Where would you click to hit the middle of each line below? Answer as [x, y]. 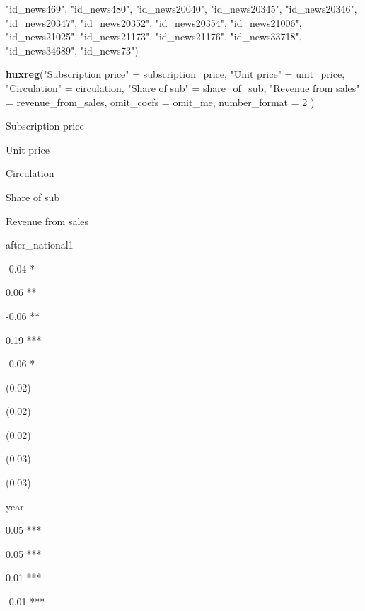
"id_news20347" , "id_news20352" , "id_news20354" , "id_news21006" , [154, 22]
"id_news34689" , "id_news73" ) [72, 50]
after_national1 [40, 245]
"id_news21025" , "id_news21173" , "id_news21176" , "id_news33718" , [154, 36]
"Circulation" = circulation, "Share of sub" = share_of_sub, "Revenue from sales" [183, 87]
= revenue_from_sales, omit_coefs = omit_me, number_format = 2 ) [160, 102]
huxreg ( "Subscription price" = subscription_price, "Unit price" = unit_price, [175, 74]
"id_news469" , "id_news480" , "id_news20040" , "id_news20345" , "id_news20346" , [181, 8]
